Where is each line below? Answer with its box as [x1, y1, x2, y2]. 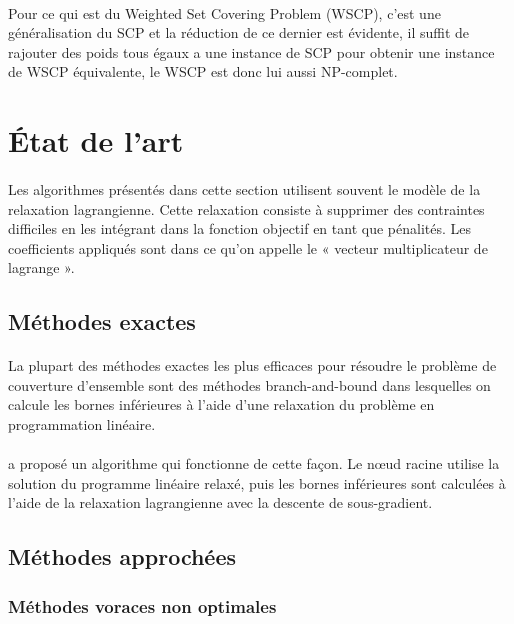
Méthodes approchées [8, 541, 237, 572]
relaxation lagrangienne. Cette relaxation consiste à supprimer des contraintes [8, 198, 485, 219]
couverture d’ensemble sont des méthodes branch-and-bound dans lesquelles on [8, 374, 491, 395]
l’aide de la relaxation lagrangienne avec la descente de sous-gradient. [8, 492, 433, 513]
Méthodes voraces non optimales [8, 593, 277, 618]
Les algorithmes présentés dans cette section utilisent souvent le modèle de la [8, 178, 481, 199]
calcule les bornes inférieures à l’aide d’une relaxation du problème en [8, 394, 435, 415]
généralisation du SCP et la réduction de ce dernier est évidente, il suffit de [8, 22, 470, 43]
